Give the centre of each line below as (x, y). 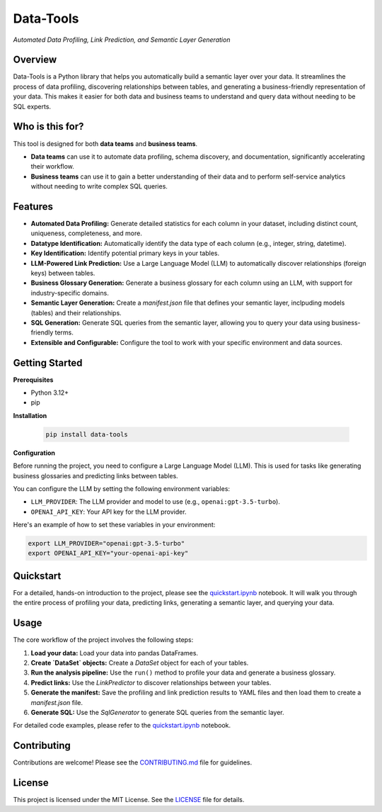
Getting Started (48, 362)
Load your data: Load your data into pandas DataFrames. (114, 653)
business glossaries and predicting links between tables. (95, 475)
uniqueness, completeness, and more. (87, 233)
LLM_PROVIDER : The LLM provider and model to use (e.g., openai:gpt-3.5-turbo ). (156, 502)
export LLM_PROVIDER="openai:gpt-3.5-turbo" (106, 543)
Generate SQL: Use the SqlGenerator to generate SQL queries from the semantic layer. (157, 712)
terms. (64, 332)
